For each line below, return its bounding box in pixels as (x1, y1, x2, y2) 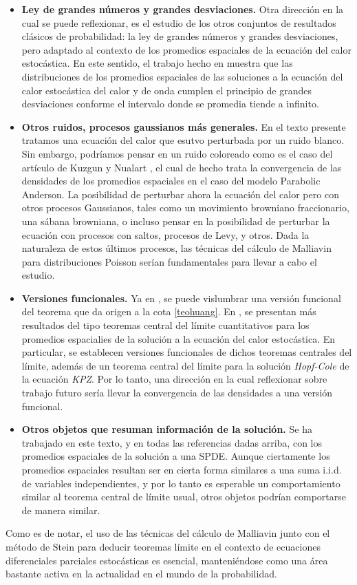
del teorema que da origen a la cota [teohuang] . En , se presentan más (21, 304, 316, 319)
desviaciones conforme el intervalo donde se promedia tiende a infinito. (21, 96, 319, 111)
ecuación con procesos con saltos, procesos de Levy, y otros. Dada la (21, 227, 310, 242)
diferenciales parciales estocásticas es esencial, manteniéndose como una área (6, 553, 328, 567)
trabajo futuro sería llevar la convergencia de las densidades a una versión (21, 385, 333, 400)
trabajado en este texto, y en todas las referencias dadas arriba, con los (21, 435, 322, 449)
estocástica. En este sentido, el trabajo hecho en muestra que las (21, 56, 293, 70)
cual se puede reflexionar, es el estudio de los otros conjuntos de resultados (21, 15, 336, 30)
